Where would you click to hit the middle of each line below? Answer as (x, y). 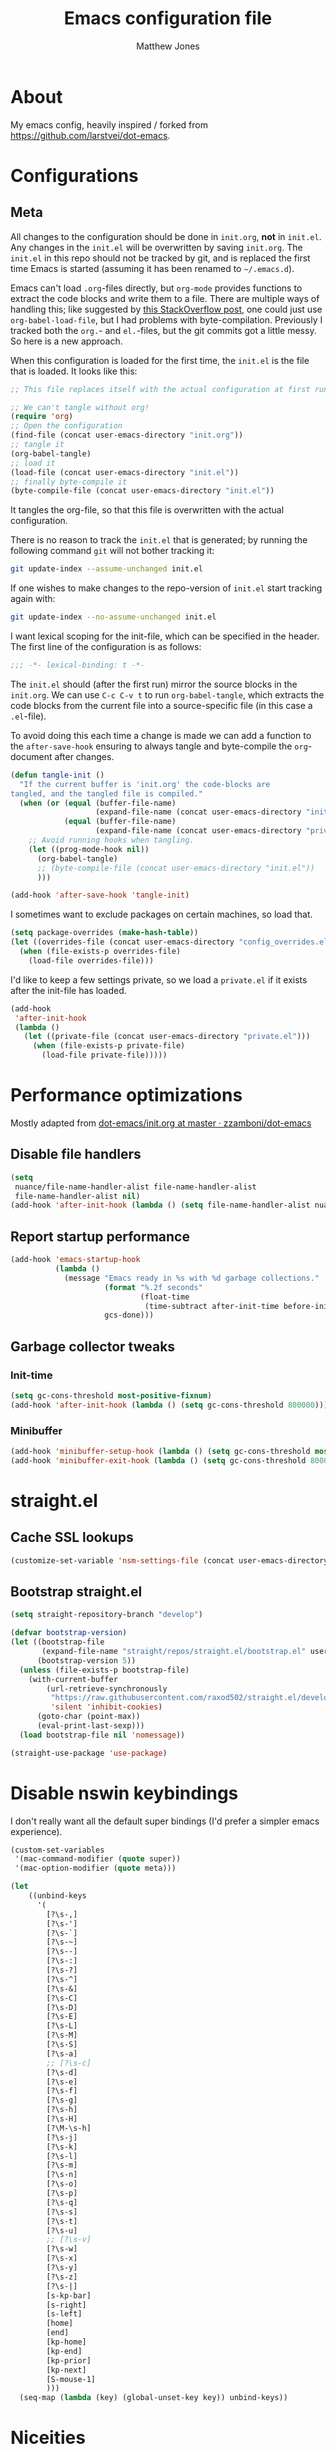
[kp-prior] (69, 2360)
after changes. (84, 756)
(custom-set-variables (57, 1850)
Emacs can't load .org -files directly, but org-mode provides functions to (156, 288)
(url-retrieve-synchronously (107, 1688)
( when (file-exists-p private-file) (109, 1046)
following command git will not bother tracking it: (112, 551)
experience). (36, 1831)
